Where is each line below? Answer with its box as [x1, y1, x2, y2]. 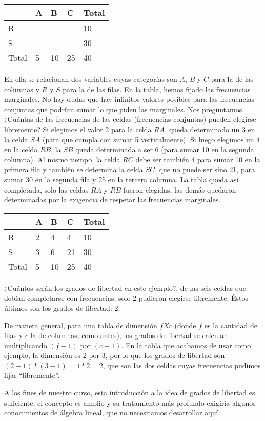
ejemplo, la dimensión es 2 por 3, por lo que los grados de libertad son [4, 350, 225, 361]
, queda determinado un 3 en [165, 123, 255, 134]
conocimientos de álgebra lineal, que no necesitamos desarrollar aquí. [4, 407, 220, 418]
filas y [4, 330, 23, 341]
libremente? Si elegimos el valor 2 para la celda [4, 123, 152, 134]
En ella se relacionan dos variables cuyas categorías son [4, 74, 177, 84]
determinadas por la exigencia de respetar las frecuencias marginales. [4, 194, 221, 205]
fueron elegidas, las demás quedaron [123, 184, 236, 195]
